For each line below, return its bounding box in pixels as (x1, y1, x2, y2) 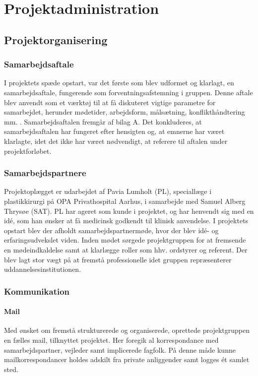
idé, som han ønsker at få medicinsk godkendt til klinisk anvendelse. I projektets (4, 215, 249, 226)
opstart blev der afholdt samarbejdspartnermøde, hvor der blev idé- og (4, 225, 219, 235)
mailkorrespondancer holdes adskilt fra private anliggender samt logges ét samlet (4, 354, 250, 365)
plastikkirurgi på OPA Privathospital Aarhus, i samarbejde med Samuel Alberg (4, 195, 246, 206)
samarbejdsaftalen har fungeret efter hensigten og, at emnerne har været (4, 126, 225, 136)
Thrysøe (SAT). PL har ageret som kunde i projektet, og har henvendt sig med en (4, 205, 254, 216)
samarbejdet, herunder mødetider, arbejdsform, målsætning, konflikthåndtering (4, 107, 245, 117)
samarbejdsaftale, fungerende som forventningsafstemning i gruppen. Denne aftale (4, 87, 253, 97)
